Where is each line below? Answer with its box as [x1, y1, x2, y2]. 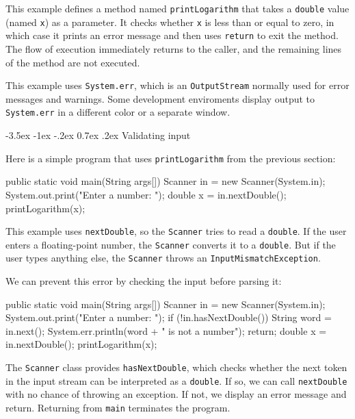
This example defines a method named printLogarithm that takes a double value [5, 1, 350, 15]
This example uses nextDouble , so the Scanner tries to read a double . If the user [5, 224, 347, 238]
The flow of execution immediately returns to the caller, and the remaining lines [5, 41, 342, 55]
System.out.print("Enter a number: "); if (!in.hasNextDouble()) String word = [5, 310, 332, 325]
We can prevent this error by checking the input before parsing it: [5, 274, 282, 288]
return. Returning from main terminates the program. [5, 400, 231, 414]
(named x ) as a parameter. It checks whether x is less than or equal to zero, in [5, 14, 334, 29]
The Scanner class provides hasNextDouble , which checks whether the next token [5, 360, 347, 374]
